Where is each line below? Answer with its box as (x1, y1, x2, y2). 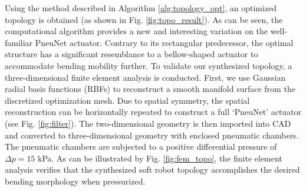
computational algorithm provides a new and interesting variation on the (5, 25, 268, 37)
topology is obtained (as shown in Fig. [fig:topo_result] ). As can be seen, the (5, 13, 283, 25)
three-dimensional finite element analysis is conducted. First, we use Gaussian (5, 71, 286, 83)
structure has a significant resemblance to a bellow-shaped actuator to (5, 48, 258, 60)
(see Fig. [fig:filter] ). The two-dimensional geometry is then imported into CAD (5, 117, 291, 129)
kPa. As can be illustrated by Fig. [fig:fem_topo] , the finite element (38, 152, 282, 164)
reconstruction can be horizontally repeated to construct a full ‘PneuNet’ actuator (5, 106, 302, 118)
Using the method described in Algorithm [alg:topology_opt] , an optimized (5, 2, 277, 14)
